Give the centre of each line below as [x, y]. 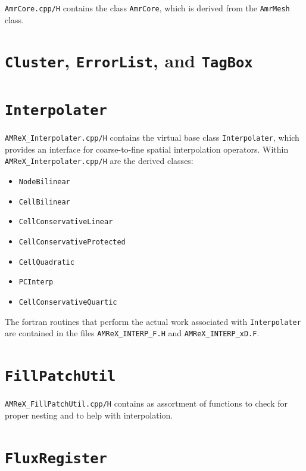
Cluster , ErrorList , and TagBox [129, 61]
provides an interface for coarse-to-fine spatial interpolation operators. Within [147, 149]
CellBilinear [44, 202]
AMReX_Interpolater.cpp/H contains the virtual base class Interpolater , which [152, 137]
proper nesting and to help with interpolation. [89, 415]
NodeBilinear [44, 182]
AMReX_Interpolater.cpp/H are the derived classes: [99, 161]
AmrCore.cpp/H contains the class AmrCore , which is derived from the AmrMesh [147, 8]
